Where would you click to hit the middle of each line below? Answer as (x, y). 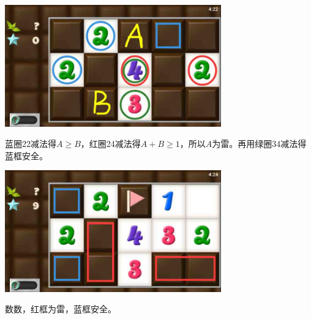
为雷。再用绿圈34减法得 (259, 144)
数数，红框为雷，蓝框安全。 (61, 309)
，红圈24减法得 (111, 144)
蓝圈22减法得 (31, 144)
